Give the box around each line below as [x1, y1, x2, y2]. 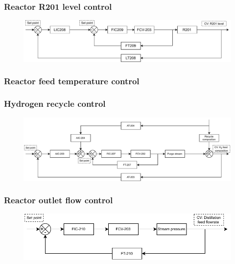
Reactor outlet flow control [4, 194, 113, 206]
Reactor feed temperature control [4, 75, 140, 87]
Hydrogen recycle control [4, 97, 106, 110]
